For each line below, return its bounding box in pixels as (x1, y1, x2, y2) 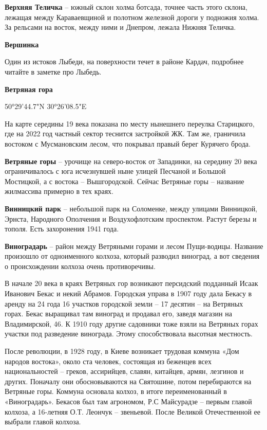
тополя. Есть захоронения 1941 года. (5, 223, 119, 234)
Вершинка (5, 39, 39, 49)
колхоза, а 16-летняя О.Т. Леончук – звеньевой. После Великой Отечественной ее (5, 406, 260, 417)
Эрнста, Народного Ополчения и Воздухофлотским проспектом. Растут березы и (5, 213, 257, 224)
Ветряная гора (5, 83, 53, 94)
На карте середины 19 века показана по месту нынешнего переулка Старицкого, (5, 118, 255, 129)
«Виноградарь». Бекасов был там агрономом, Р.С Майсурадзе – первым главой (5, 396, 252, 406)
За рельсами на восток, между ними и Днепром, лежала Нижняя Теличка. (5, 22, 236, 32)
